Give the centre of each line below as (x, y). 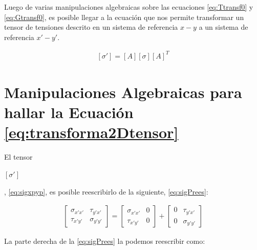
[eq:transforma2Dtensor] (91, 132)
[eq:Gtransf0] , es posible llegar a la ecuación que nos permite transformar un (124, 17)
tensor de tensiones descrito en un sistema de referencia (91, 27)
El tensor (18, 157)
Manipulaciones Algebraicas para (123, 92)
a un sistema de (223, 27)
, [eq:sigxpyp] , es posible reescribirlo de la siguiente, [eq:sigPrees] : (106, 191)
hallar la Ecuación (69, 112)
